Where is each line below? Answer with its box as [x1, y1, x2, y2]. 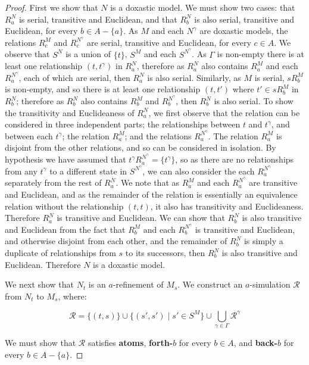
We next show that [5, 278, 74, 291]
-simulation [249, 278, 291, 291]
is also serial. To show [214, 95, 294, 107]
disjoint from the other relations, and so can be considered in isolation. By [5, 141, 276, 154]
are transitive [249, 176, 298, 189]
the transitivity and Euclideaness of [5, 106, 135, 118]
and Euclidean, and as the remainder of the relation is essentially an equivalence [5, 188, 298, 200]
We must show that [5, 336, 76, 349]
